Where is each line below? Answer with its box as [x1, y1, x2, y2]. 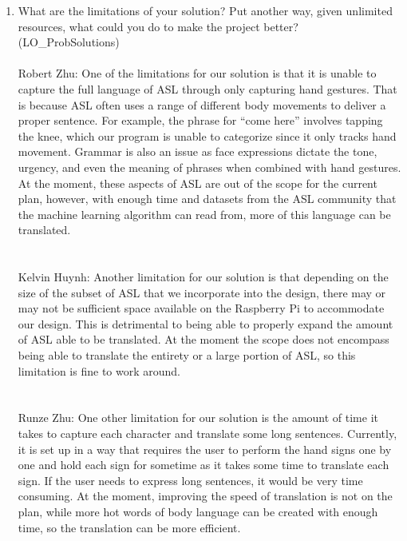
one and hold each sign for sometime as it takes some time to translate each [18, 456, 389, 473]
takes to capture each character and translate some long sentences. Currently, [18, 425, 397, 442]
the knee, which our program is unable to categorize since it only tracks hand [18, 127, 397, 144]
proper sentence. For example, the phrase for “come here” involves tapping [18, 112, 383, 129]
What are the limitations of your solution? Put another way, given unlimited [18, 2, 393, 18]
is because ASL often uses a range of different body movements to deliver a [18, 96, 386, 113]
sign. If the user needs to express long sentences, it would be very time [18, 471, 363, 488]
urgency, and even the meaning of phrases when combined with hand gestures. [18, 158, 401, 175]
